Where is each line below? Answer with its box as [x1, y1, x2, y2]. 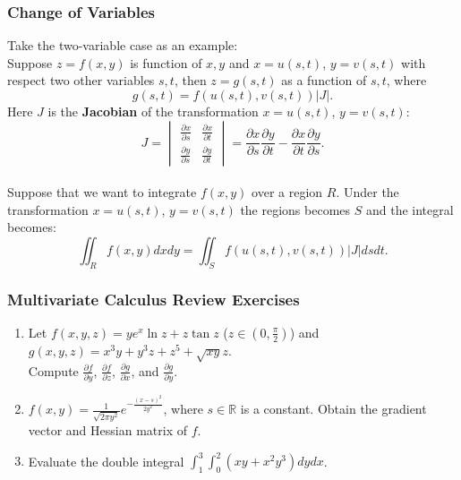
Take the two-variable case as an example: [7, 36, 238, 55]
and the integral [365, 200, 454, 219]
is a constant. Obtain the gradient [240, 399, 427, 418]
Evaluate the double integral [28, 451, 184, 470]
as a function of [281, 71, 367, 90]
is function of [130, 53, 202, 72]
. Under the [336, 183, 399, 201]
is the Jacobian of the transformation [47, 102, 259, 120]
